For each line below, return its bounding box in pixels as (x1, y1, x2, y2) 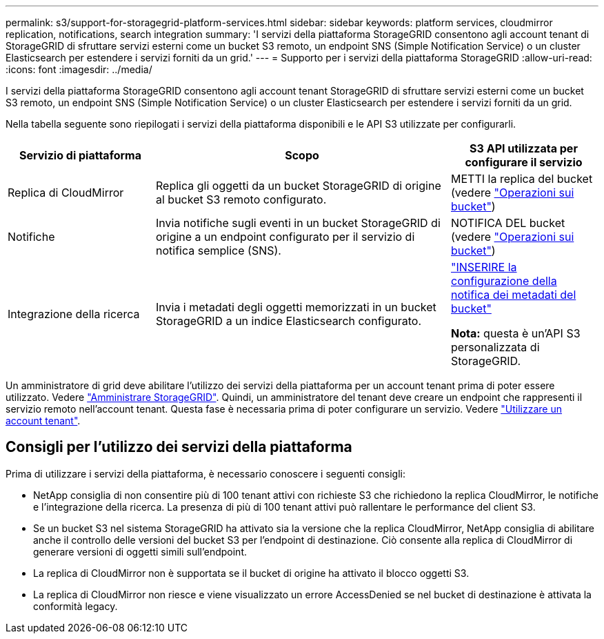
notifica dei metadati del (451, 288, 576, 302)
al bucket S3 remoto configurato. (156, 193, 327, 206)
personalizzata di (451, 340, 540, 354)
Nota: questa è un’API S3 (451, 326, 581, 340)
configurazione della (451, 274, 557, 288)
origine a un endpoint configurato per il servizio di (156, 230, 415, 244)
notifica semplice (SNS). (156, 244, 281, 257)
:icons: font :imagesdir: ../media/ (6, 63, 152, 75)
